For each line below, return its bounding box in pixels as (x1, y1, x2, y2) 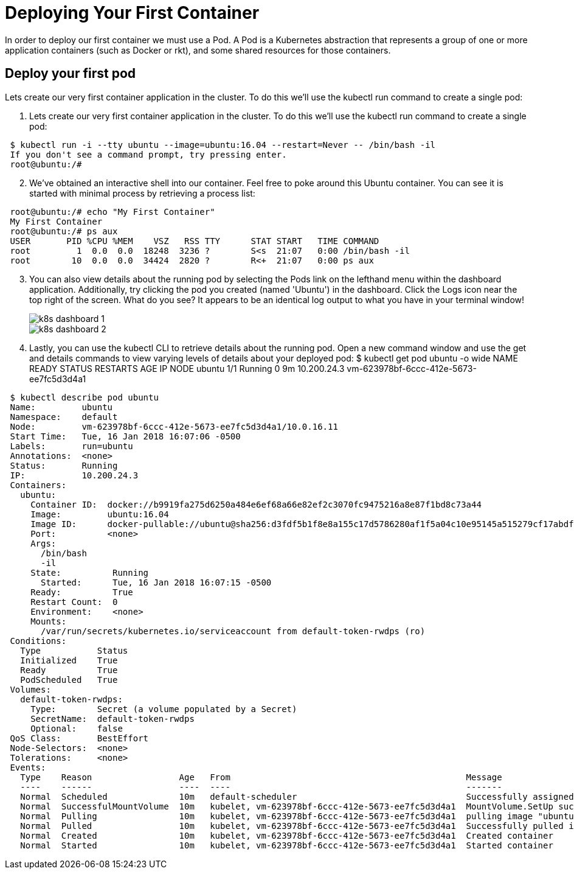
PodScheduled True (20, 674, 118, 685)
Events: (10, 762, 46, 772)
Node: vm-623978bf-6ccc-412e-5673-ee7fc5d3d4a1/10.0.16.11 (10, 421, 338, 432)
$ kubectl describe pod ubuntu (10, 392, 159, 402)
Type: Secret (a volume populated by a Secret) (30, 704, 297, 714)
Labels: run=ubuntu (10, 441, 133, 451)
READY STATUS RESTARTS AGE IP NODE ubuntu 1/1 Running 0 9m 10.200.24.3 (29, 363, 345, 374)
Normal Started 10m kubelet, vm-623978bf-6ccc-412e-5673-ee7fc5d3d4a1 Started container (20, 840, 553, 850)
